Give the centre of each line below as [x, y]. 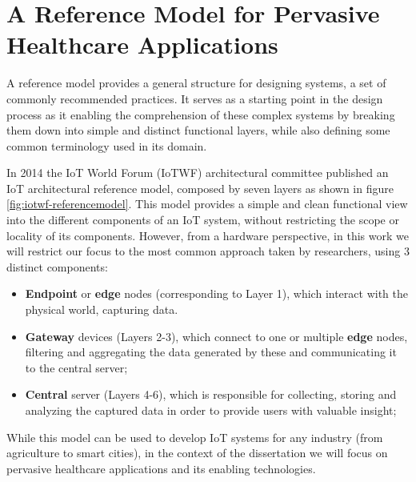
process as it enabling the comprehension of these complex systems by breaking [201, 114]
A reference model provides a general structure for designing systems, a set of [196, 83]
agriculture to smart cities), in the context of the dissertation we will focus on [197, 453]
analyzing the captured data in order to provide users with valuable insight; [211, 410]
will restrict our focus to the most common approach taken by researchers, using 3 [208, 251]
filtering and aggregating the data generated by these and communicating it [211, 352]
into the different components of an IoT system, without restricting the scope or [203, 220]
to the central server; [76, 367]
